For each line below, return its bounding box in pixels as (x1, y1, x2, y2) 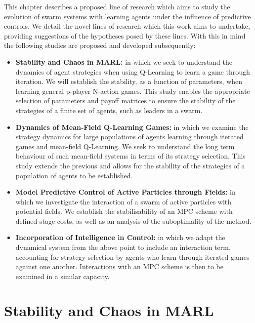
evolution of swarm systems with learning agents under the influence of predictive (4, 11, 251, 21)
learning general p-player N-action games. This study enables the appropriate (15, 85, 250, 96)
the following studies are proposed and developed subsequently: (4, 40, 196, 50)
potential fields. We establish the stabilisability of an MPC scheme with (15, 206, 233, 216)
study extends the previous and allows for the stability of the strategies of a (15, 160, 245, 170)
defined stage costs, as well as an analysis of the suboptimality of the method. (15, 215, 252, 226)
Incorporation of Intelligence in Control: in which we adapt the (15, 232, 225, 242)
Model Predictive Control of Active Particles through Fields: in (15, 187, 236, 197)
